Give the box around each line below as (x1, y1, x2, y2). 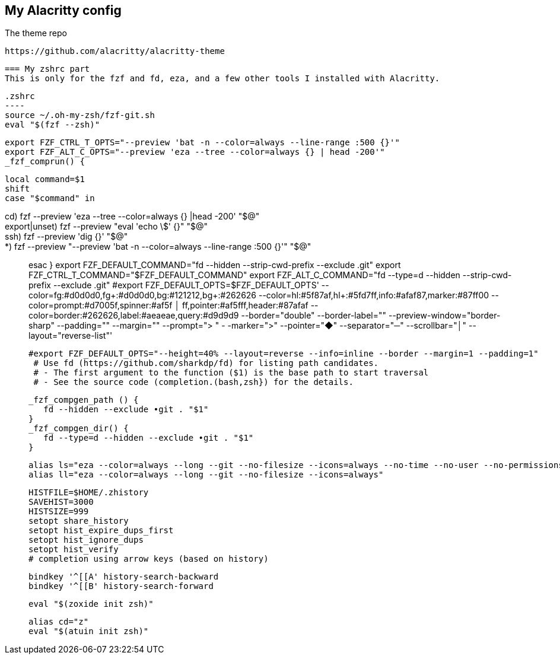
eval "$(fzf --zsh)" (5, 120, 100, 130)
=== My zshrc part (5, 64, 90, 74)
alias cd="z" (28, 617, 89, 627)
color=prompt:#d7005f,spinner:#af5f (28, 300, 173, 311)
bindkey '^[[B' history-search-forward (28, 581, 214, 591)
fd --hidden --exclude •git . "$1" (43, 405, 209, 415)
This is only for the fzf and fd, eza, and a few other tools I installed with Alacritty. (5, 74, 440, 84)
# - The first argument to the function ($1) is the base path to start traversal (33, 368, 429, 378)
